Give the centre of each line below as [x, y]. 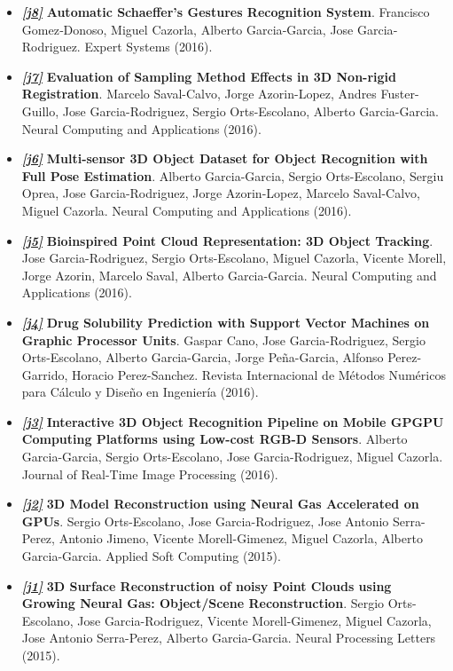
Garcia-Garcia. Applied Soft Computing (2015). [151, 556]
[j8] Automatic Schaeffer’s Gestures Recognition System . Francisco [226, 12]
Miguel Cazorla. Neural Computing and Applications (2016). [187, 210]
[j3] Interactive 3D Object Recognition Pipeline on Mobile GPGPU [233, 421]
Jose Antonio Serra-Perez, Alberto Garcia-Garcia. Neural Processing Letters [229, 638]
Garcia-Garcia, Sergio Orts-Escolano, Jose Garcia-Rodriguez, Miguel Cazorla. [232, 457]
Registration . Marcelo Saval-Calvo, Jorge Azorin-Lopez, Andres [199, 94]
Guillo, [40, 111]
